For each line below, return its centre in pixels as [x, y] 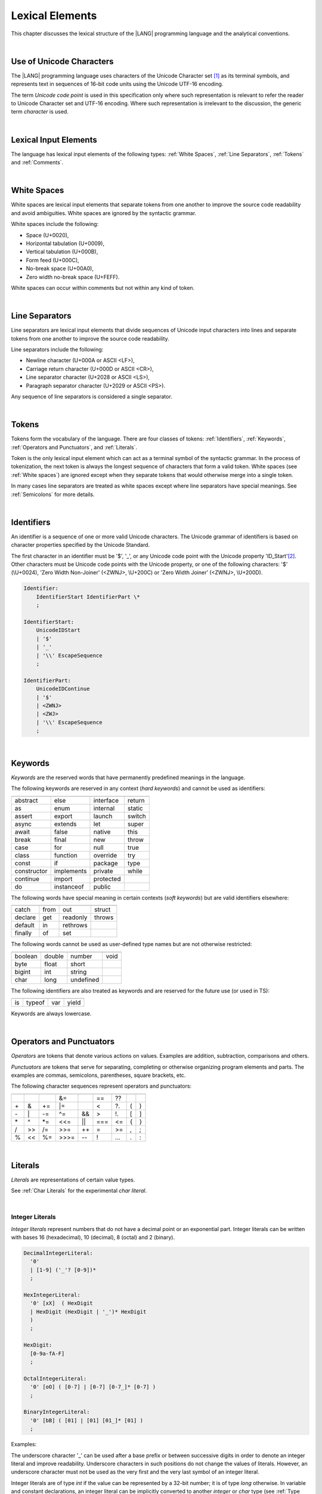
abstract [26, 800]
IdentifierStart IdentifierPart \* [88, 597]
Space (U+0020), [47, 235]
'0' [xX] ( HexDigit [62, 1303]
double [54, 956]
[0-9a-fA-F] [47, 1353]
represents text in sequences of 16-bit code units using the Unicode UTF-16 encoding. [117, 84]
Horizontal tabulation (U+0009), [65, 243]
